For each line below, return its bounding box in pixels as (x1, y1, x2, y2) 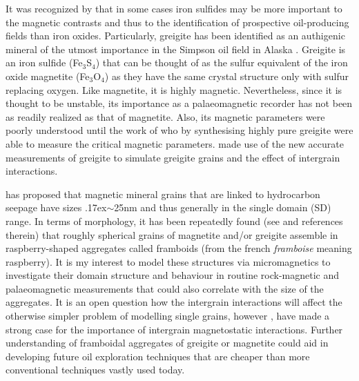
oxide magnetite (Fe (6, 68, 90, 83)
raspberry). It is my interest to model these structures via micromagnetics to (6, 254, 331, 268)
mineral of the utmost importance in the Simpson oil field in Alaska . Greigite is (6, 41, 346, 56)
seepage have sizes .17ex (6, 200, 107, 215)
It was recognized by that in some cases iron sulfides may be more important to (6, 1, 342, 15)
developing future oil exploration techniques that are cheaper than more (6, 349, 310, 363)
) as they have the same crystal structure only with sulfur (104, 68, 349, 83)
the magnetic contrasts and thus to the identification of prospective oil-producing (6, 14, 349, 29)
